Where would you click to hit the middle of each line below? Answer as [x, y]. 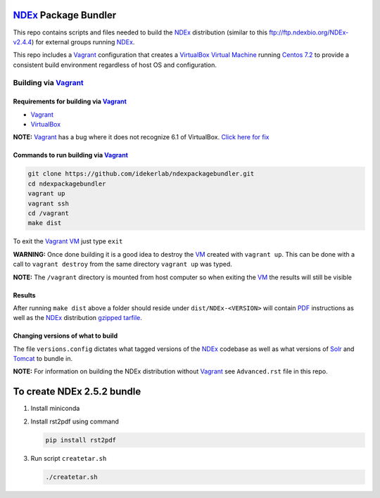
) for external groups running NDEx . [83, 41]
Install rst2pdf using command [75, 421]
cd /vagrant [49, 213]
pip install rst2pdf [81, 440]
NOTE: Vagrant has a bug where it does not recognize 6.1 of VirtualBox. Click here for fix [141, 137]
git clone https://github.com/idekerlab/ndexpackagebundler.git [141, 174]
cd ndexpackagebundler [67, 184]
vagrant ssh [49, 203]
